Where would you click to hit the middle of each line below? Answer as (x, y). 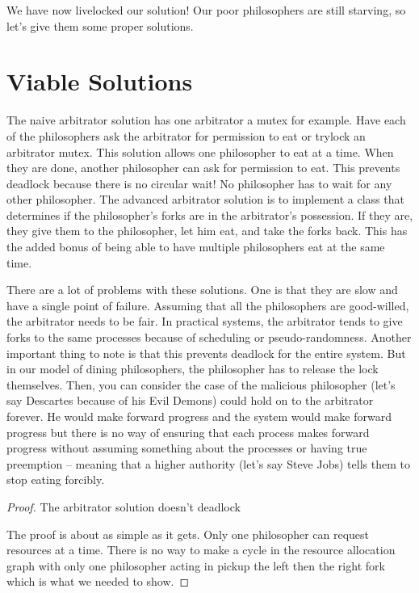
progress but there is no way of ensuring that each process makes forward (188, 432)
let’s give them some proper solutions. (100, 25)
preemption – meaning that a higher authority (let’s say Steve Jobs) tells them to (208, 463)
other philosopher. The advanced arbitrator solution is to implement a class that (205, 199)
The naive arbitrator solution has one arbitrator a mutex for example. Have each (206, 120)
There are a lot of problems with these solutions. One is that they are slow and (202, 290)
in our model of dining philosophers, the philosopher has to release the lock (193, 369)
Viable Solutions (100, 81)
